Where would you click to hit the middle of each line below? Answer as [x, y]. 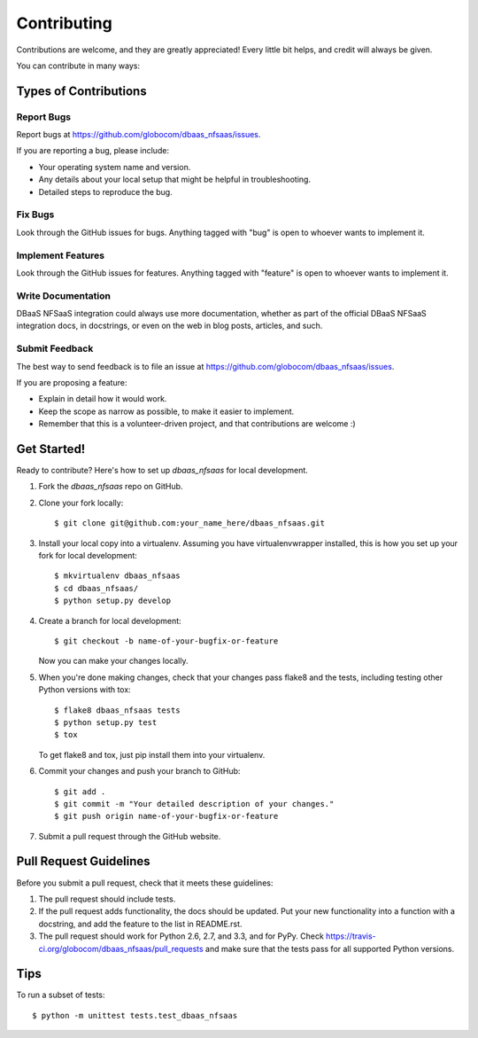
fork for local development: [88, 556]
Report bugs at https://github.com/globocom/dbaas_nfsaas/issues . [139, 135]
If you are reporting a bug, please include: [93, 151]
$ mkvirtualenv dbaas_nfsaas [117, 576]
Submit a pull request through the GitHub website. [130, 836]
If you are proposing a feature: [72, 382]
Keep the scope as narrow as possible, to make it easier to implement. [166, 411]
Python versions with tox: [85, 690]
